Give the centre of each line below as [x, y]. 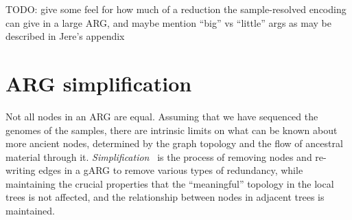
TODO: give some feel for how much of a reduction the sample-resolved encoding [176, 9]
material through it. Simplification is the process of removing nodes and [159, 156]
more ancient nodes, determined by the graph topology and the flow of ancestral [174, 143]
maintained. [30, 211]
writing [21, 170]
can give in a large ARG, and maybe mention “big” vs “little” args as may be [168, 22]
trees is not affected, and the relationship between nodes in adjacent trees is [165, 197]
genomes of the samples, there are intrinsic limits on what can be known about [172, 130]
